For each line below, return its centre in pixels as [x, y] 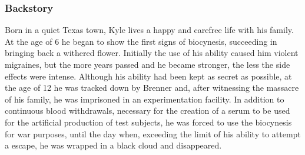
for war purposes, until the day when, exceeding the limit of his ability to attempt [153, 133]
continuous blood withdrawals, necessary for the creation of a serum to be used [147, 111]
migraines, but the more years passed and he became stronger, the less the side [147, 64]
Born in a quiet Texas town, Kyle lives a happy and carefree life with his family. [149, 30]
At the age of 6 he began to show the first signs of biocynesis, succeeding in [141, 41]
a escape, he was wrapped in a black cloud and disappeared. [113, 145]
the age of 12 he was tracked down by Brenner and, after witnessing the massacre [152, 88]
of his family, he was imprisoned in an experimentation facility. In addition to [145, 99]
